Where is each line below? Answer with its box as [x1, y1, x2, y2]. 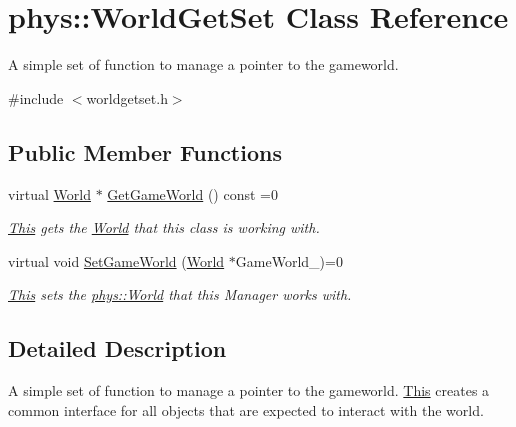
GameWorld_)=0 [235, 250, 343, 271]
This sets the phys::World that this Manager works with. [8, 284, 352, 305]
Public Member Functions [8, 136, 282, 167]
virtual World [8, 183, 91, 204]
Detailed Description [8, 333, 227, 364]
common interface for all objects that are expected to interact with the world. [8, 399, 484, 420]
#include [8, 87, 64, 108]
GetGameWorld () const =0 [107, 183, 278, 204]
